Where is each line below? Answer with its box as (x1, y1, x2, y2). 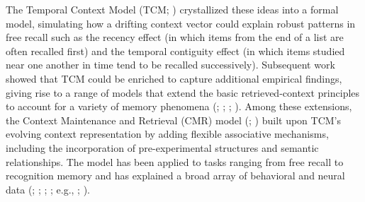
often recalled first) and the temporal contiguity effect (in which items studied (6, 43, 345, 58)
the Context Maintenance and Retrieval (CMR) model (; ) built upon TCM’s (6, 112, 342, 127)
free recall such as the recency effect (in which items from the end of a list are (6, 30, 344, 44)
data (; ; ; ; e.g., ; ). (6, 182, 90, 196)
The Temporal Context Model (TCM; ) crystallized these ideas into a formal (6, 2, 339, 16)
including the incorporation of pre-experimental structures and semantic (6, 140, 319, 155)
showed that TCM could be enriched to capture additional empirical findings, (6, 71, 342, 85)
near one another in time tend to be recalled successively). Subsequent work (6, 57, 335, 72)
